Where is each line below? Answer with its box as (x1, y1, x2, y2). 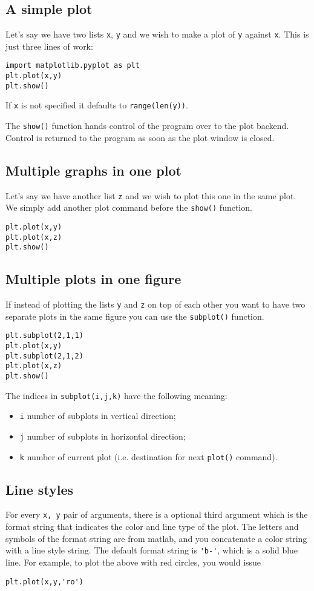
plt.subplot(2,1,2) (5, 351, 83, 360)
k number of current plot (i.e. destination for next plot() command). (19, 450, 278, 463)
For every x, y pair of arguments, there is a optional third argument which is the (5, 508, 308, 521)
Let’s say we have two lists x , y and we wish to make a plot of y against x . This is (5, 28, 309, 41)
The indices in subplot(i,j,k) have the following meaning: (5, 389, 227, 401)
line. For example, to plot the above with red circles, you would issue (5, 555, 261, 568)
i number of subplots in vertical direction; (19, 409, 176, 422)
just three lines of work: (5, 39, 93, 52)
